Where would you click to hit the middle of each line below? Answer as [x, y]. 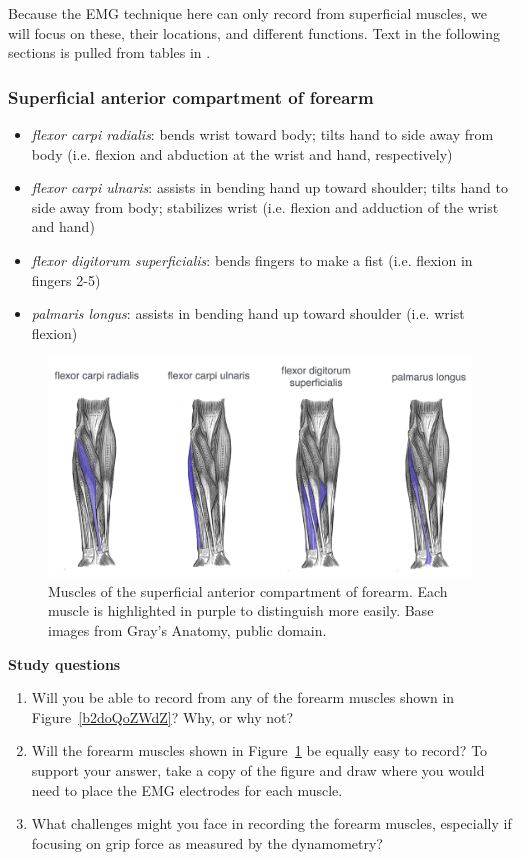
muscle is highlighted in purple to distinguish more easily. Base [241, 610]
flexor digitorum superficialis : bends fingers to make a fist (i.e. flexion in [252, 259]
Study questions [64, 663]
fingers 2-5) [66, 279]
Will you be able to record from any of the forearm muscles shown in [243, 697]
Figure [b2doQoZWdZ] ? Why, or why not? [162, 716]
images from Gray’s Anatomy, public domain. [187, 629]
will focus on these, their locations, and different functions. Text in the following [254, 32]
